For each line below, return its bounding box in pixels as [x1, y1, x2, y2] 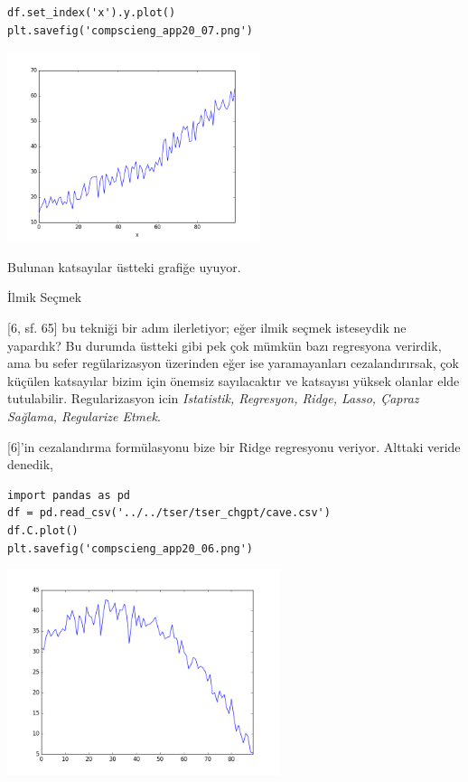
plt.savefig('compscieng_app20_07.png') [7, 24, 254, 37]
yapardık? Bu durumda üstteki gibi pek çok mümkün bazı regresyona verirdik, [7, 335, 442, 354]
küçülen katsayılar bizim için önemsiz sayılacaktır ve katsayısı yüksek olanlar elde [7, 371, 460, 390]
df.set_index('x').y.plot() [7, 6, 176, 19]
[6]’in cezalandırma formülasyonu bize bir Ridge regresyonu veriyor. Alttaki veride [7, 437, 461, 456]
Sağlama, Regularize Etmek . [7, 406, 161, 425]
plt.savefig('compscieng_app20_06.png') [7, 542, 254, 555]
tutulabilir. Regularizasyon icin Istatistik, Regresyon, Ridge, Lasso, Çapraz [7, 389, 419, 408]
